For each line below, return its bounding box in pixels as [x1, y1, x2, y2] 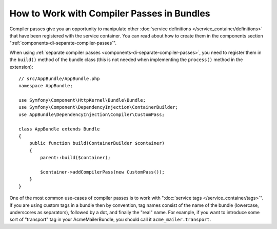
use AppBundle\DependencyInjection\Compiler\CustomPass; [18, 111, 165, 118]
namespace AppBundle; [18, 83, 73, 89]
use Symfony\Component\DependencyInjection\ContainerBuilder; [18, 104, 179, 110]
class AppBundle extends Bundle [18, 126, 100, 132]
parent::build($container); [40, 155, 111, 161]
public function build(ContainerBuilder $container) [29, 140, 165, 146]
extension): [9, 64, 33, 70]
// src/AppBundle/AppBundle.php [18, 75, 100, 82]
